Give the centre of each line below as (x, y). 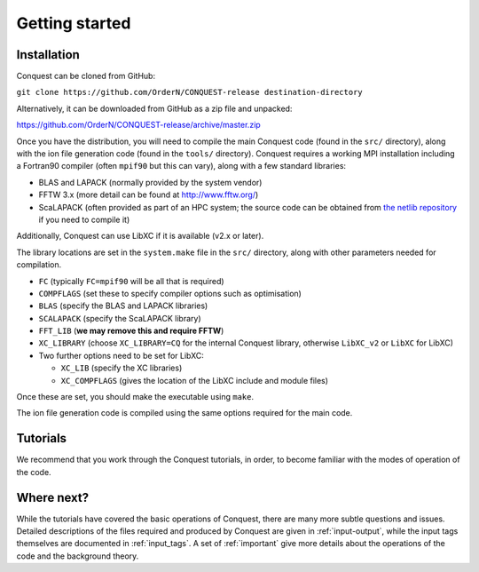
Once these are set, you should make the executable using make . (135, 397)
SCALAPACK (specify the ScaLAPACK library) (120, 318)
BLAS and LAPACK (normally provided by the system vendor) (150, 182)
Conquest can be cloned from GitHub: (86, 76)
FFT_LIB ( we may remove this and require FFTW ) (131, 331)
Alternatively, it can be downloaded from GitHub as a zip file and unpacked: (154, 108)
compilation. (39, 265)
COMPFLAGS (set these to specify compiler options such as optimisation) (170, 293)
